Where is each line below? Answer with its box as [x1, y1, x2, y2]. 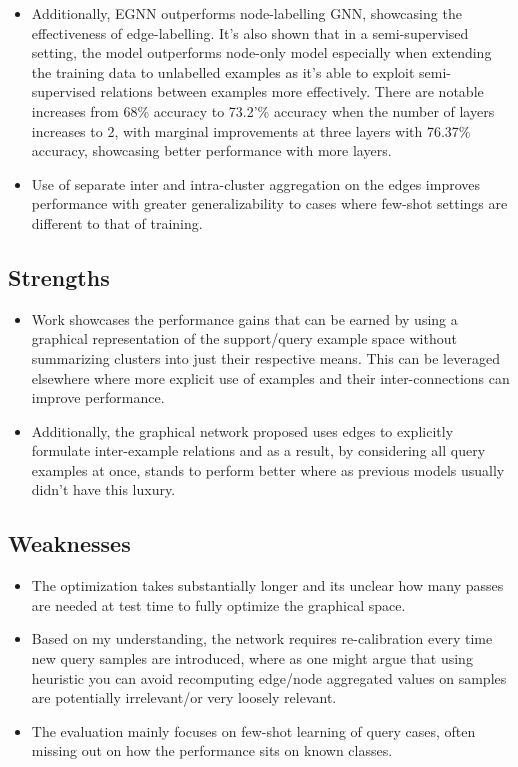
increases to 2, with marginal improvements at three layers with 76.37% [31, 120, 471, 141]
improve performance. [31, 387, 165, 408]
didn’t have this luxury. [31, 479, 176, 500]
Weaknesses [8, 528, 131, 559]
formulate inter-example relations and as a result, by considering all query [31, 440, 486, 461]
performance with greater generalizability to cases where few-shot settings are [31, 193, 508, 214]
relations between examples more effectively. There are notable [100, 81, 484, 102]
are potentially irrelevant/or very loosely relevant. [31, 687, 337, 708]
